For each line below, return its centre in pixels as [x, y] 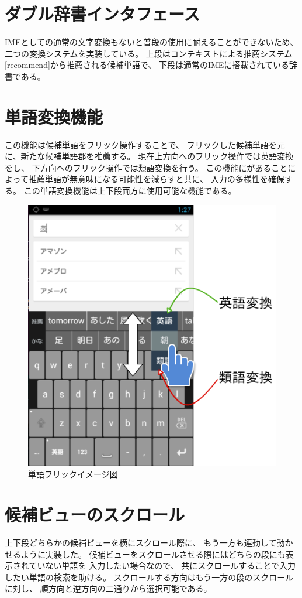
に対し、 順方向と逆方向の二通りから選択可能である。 [108, 588]
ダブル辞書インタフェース [103, 14]
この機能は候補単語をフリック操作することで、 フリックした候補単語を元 [145, 144]
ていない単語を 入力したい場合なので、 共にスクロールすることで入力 [162, 565]
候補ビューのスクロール [95, 515]
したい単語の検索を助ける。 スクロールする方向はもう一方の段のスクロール [149, 577]
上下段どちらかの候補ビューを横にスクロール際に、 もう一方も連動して [141, 542]
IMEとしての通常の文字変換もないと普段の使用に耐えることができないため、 [152, 42]
